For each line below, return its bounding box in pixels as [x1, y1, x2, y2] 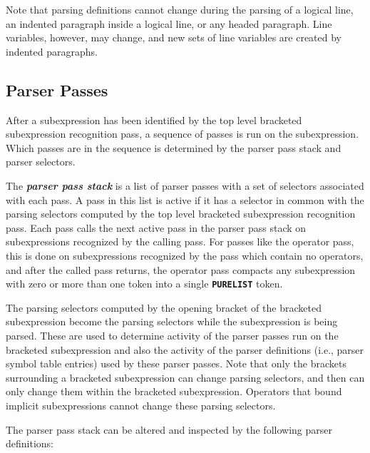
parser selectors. [6, 154, 76, 169]
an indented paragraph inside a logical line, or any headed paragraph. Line [6, 16, 332, 31]
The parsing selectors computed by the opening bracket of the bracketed [6, 300, 322, 315]
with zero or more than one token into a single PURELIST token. [6, 276, 283, 291]
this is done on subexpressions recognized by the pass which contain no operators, [6, 248, 364, 263]
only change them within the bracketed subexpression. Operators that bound [6, 384, 342, 399]
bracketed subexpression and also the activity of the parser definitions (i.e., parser [6, 342, 364, 357]
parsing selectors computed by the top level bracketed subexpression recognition [6, 206, 356, 221]
